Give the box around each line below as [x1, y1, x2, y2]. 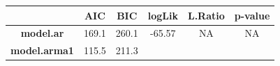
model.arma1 [10, 43, 74, 58]
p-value [234, 8, 270, 22]
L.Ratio [187, 8, 225, 22]
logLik [147, 8, 178, 22]
